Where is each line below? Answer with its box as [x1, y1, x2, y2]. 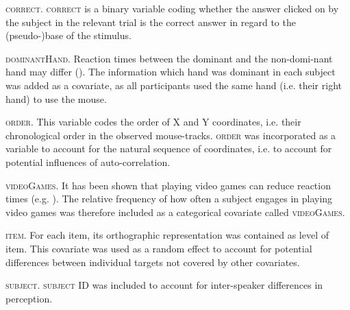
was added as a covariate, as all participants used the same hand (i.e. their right [5, 77, 342, 92]
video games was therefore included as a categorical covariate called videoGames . [5, 204, 345, 219]
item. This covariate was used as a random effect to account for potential [5, 241, 312, 255]
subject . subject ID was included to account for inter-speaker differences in [5, 278, 323, 292]
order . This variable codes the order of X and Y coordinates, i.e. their [5, 115, 301, 129]
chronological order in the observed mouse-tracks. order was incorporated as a [5, 128, 336, 142]
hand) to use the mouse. [5, 91, 107, 106]
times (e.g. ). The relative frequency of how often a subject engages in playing [5, 191, 333, 206]
